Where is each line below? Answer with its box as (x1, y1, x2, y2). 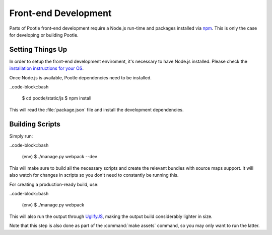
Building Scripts (9, 120, 60, 128)
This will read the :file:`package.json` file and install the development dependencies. (9, 106, 184, 112)
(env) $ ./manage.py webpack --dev (22, 154, 98, 160)
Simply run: (9, 133, 33, 139)
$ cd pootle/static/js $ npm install (22, 95, 92, 101)
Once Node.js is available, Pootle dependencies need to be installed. (9, 74, 152, 80)
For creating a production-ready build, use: (9, 181, 99, 187)
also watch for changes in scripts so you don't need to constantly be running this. (9, 172, 179, 178)
